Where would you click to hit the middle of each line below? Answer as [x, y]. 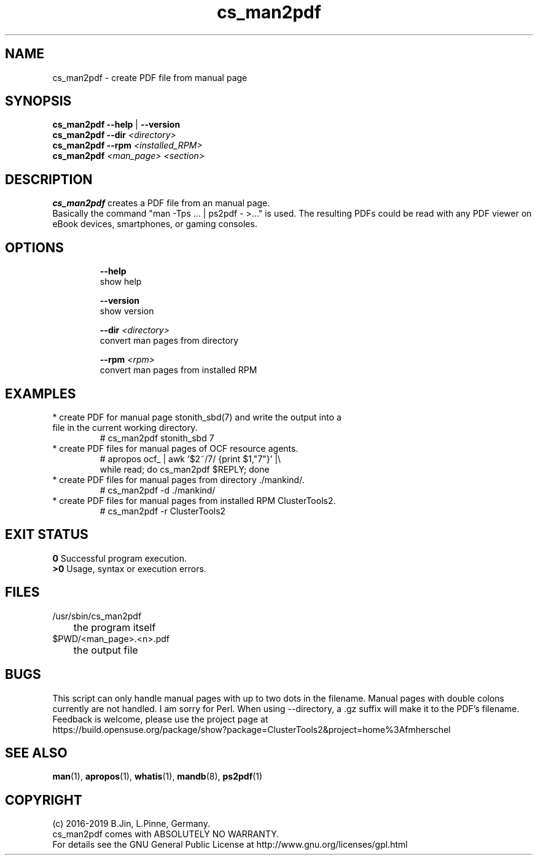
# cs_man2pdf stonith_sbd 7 [157, 438]
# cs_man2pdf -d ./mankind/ [158, 490]
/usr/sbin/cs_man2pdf [97, 616]
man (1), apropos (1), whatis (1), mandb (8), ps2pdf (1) [158, 777]
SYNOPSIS [38, 101]
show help [121, 282]
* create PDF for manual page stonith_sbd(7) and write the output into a [197, 417]
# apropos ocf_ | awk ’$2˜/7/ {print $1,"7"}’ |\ [190, 459]
